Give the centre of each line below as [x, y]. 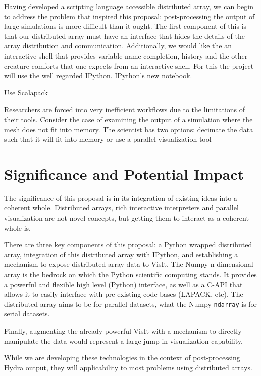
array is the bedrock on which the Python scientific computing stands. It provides [130, 274]
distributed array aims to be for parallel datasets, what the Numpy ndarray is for [131, 304]
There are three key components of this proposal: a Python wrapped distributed [128, 245]
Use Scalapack [26, 92]
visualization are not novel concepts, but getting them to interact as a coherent [126, 218]
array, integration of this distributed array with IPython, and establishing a [121, 254]
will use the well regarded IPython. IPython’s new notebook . [98, 75]
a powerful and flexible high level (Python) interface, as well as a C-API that [123, 284]
